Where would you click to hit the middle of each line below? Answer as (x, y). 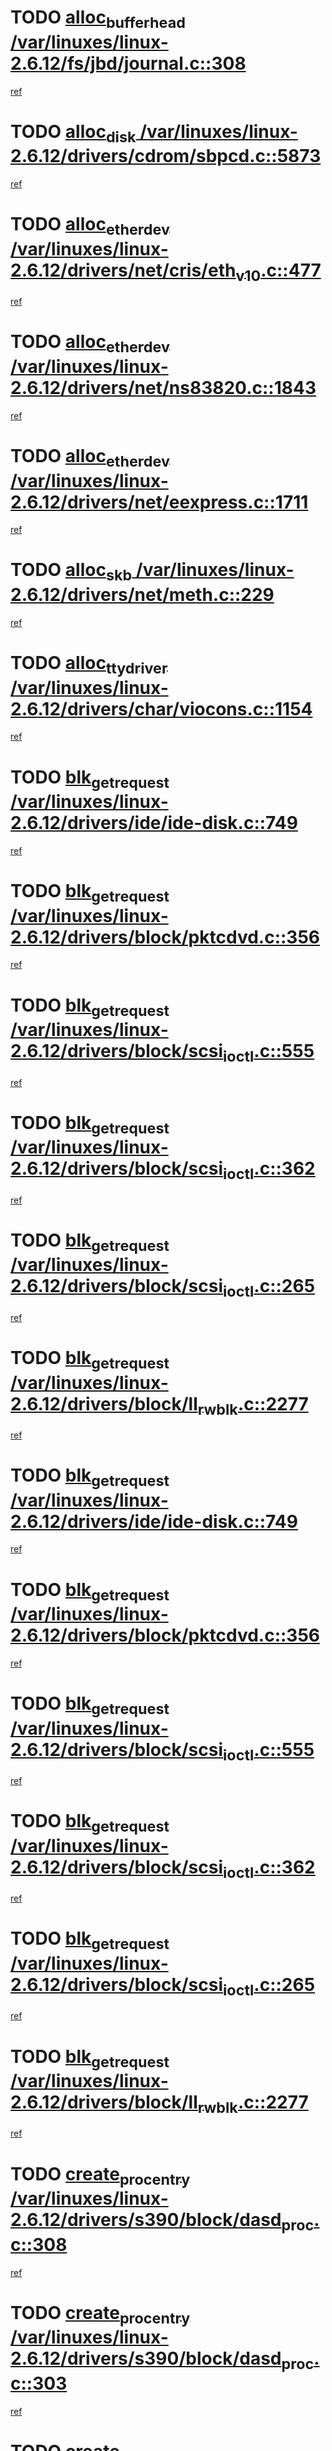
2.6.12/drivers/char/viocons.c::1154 (161, 708)
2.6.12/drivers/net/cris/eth (123, 270)
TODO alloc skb (71, 572)
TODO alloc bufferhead (98, 19)
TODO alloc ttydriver (89, 664)
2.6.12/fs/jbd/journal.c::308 (128, 63)
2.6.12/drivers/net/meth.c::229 (142, 595)
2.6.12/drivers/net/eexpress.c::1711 (159, 502)
